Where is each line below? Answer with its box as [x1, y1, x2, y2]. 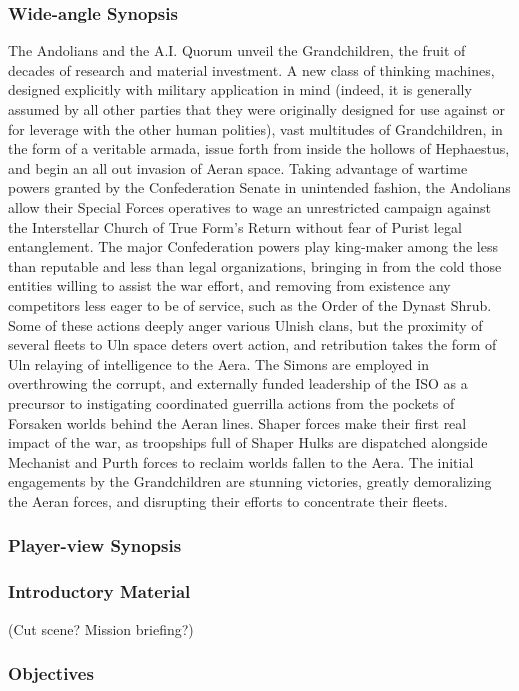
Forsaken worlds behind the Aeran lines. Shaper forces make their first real [8, 412, 467, 433]
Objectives [8, 661, 94, 686]
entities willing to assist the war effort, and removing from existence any [8, 275, 451, 296]
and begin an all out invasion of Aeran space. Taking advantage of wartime [8, 157, 468, 178]
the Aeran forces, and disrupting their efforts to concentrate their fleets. [8, 490, 448, 511]
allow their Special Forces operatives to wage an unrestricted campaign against [8, 196, 491, 217]
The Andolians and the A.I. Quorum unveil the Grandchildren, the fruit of [8, 40, 466, 61]
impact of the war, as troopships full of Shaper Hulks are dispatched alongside [8, 432, 488, 453]
